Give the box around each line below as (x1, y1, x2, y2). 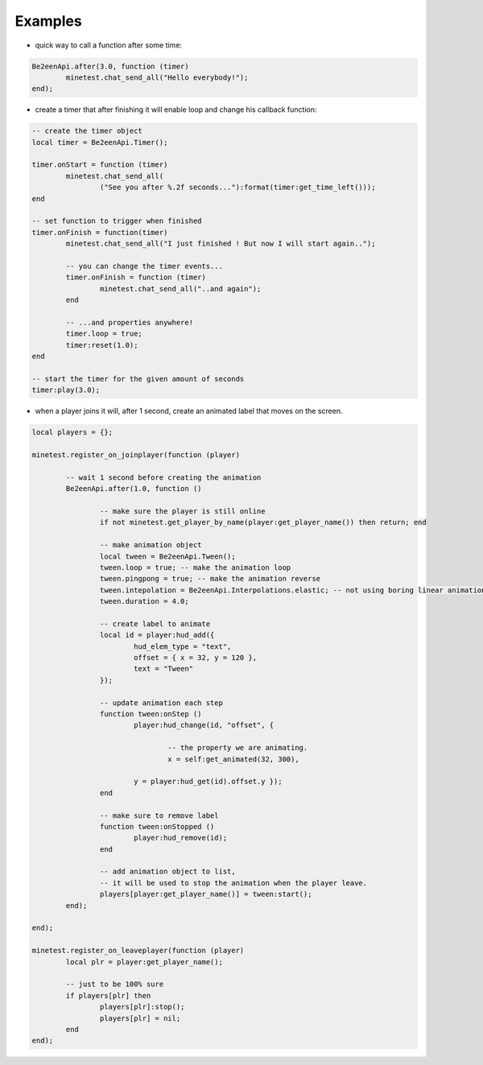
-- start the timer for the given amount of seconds (31, 374, 245, 383)
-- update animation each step (99, 698, 223, 708)
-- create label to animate (99, 619, 211, 628)
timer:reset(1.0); (65, 341, 138, 349)
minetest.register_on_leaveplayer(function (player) (31, 946, 245, 956)
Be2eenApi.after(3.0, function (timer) (31, 61, 189, 71)
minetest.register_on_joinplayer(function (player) (31, 451, 241, 460)
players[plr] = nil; (99, 1013, 181, 1022)
